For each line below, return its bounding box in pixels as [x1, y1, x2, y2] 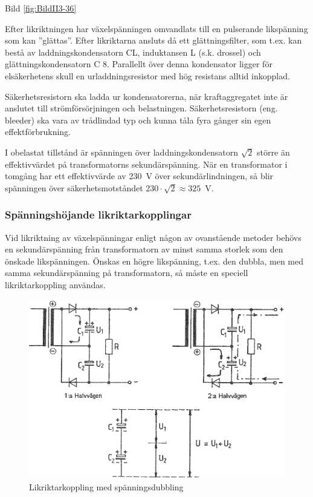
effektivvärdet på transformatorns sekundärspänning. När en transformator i [5, 157, 288, 170]
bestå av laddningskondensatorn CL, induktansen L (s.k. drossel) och [5, 45, 261, 58]
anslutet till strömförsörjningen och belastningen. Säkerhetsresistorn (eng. [5, 102, 278, 114]
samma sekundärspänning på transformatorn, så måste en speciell [5, 266, 248, 279]
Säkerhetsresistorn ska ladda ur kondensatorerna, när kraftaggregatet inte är [5, 90, 288, 102]
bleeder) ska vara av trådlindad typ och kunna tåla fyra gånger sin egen [5, 113, 271, 126]
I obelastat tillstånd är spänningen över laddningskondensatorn [5, 145, 238, 158]
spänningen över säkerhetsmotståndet [5, 181, 143, 194]
